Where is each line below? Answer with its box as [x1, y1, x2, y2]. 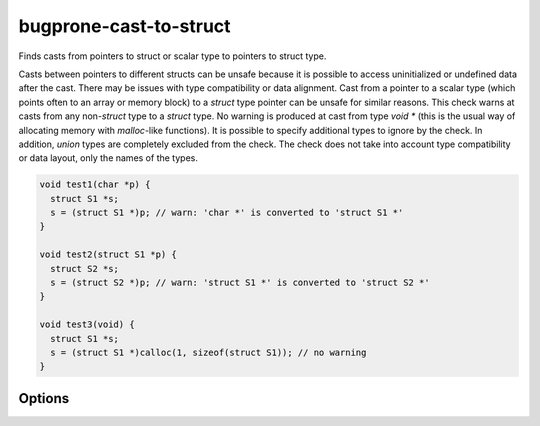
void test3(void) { [39, 319, 135, 330]
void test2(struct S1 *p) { [39, 249, 177, 260]
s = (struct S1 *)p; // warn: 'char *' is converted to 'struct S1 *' [50, 207, 404, 219]
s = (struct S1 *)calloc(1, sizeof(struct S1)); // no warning [50, 346, 367, 358]
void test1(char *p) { [39, 179, 151, 190]
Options [18, 390, 70, 407]
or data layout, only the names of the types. [18, 152, 199, 164]
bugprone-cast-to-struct [18, 15, 231, 37]
